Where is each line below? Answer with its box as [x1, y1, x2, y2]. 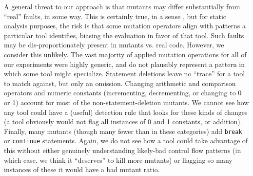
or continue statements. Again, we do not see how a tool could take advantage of [4, 135, 248, 146]
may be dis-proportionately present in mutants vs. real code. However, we [4, 40, 224, 50]
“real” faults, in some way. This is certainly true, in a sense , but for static [4, 11, 227, 21]
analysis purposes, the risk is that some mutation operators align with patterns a [4, 21, 246, 31]
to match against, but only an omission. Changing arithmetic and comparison [4, 78, 236, 88]
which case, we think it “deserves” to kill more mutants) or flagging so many [4, 154, 233, 165]
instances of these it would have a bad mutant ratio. [4, 164, 160, 175]
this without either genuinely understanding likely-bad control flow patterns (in [4, 145, 241, 155]
